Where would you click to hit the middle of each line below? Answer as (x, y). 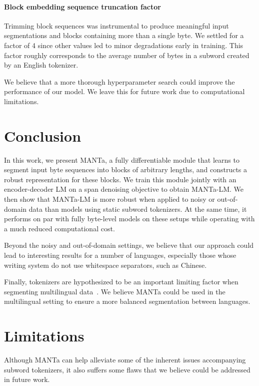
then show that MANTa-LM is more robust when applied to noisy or (109, 199)
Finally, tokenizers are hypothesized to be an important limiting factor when (121, 282)
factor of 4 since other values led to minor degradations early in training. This (124, 45)
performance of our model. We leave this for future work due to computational (124, 91)
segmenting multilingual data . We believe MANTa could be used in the (115, 291)
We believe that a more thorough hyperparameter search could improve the (119, 81)
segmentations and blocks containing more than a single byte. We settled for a (124, 35)
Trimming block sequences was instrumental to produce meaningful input (116, 25)
